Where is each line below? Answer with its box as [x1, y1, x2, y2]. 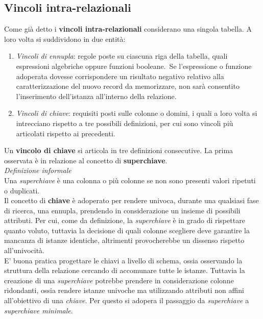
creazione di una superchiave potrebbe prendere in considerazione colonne [4, 275, 234, 285]
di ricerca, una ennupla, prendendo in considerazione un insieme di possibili [4, 205, 241, 215]
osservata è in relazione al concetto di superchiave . [4, 155, 168, 165]
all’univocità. [4, 245, 44, 256]
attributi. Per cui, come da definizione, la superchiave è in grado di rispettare [4, 215, 245, 226]
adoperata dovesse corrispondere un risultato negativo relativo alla [16, 70, 224, 81]
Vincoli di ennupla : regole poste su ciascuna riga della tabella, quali [16, 51, 228, 61]
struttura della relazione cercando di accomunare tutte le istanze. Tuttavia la [4, 265, 245, 276]
